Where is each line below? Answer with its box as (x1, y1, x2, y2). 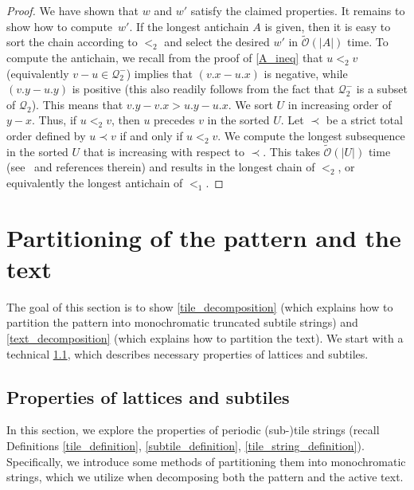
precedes (154, 112, 195, 128)
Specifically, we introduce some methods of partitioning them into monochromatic (6, 453, 406, 469)
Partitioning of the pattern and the (6, 221, 401, 253)
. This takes (263, 143, 320, 159)
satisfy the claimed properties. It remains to (190, 2, 405, 18)
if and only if (119, 127, 183, 143)
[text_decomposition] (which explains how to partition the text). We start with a (6, 330, 404, 347)
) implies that (126, 65, 193, 81)
